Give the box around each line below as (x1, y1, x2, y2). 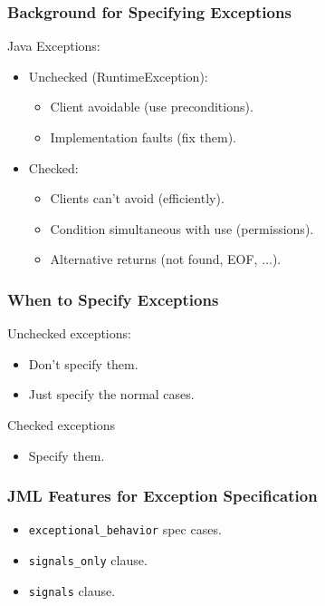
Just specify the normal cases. (28, 385, 195, 404)
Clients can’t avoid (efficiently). (50, 189, 225, 208)
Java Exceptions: (7, 36, 100, 55)
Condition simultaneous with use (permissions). (50, 219, 314, 238)
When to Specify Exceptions (7, 288, 219, 310)
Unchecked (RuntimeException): (28, 66, 208, 85)
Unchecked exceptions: (7, 324, 131, 343)
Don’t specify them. (28, 354, 139, 373)
